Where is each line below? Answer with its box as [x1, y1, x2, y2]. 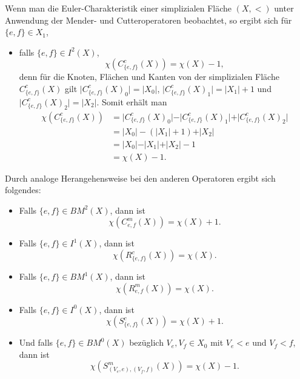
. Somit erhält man [96, 95, 167, 108]
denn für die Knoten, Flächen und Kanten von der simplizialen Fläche [19, 70, 279, 83]
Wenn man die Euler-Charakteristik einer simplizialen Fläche [5, 2, 232, 14]
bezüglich [129, 336, 164, 349]
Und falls [19, 336, 53, 349]
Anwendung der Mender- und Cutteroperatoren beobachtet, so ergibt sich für [5, 13, 292, 26]
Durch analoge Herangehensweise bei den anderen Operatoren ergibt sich [5, 171, 276, 184]
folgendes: [5, 183, 41, 196]
